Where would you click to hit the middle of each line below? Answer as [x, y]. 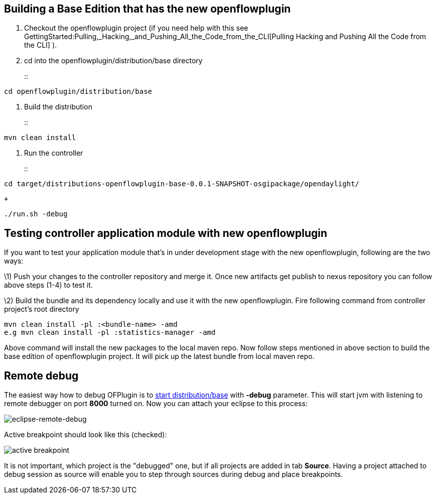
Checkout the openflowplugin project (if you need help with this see [136, 28]
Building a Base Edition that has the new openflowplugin [148, 9]
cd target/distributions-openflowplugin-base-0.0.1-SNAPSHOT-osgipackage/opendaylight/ [182, 184]
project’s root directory [42, 309]
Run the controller [54, 153]
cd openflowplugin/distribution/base [78, 92]
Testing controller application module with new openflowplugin [166, 233]
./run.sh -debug [36, 214]
